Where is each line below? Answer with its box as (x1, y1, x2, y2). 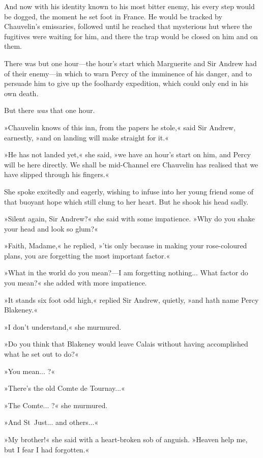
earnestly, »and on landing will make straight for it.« (4, 132, 169, 142)
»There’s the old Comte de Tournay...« (4, 383, 125, 393)
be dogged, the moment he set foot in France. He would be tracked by (4, 11, 222, 21)
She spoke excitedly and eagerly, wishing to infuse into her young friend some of (4, 186, 254, 196)
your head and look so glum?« (4, 223, 98, 234)
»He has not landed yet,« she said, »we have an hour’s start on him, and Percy (4, 149, 251, 160)
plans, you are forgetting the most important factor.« (4, 250, 170, 261)
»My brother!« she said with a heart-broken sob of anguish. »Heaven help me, (4, 434, 248, 444)
